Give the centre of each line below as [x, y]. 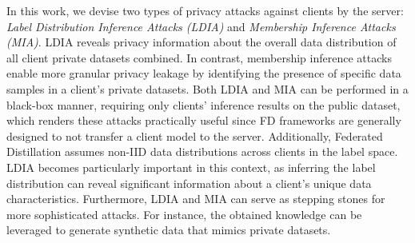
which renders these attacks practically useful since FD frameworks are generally [204, 120]
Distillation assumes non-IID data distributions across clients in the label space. [202, 151]
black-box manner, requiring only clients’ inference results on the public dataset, [204, 104]
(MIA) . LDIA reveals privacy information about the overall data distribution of [202, 42]
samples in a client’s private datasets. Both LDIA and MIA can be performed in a [207, 88]
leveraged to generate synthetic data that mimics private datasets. [169, 230]
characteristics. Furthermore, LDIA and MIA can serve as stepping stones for [196, 199]
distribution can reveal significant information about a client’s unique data [189, 183]
